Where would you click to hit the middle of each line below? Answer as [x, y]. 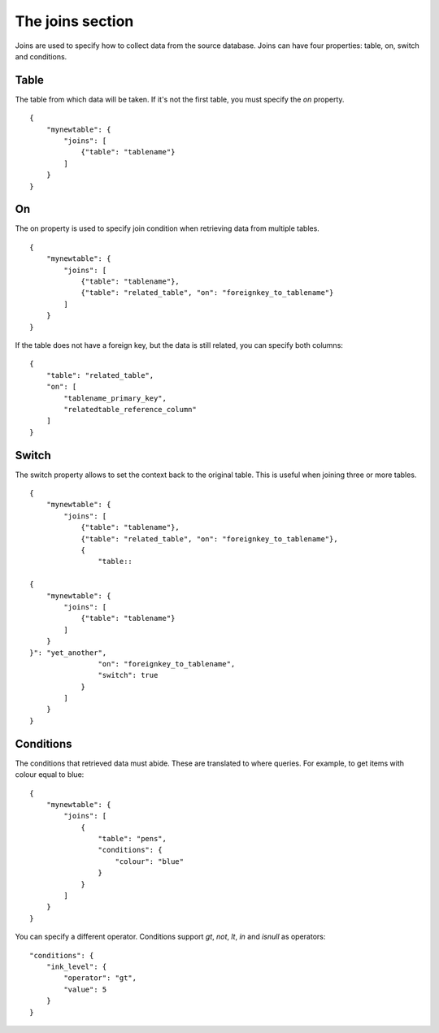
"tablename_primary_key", [115, 398]
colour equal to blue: [50, 775]
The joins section [74, 21]
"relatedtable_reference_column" [130, 409]
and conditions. [41, 56]
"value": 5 [85, 989]
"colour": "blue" [150, 861]
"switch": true [128, 675]
